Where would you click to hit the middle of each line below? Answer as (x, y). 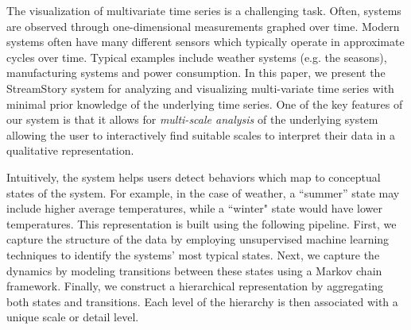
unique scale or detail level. (73, 317)
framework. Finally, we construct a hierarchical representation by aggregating (195, 286)
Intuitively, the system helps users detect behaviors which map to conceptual (194, 177)
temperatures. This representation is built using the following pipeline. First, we (202, 223)
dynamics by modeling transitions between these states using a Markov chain (194, 270)
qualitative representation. (70, 150)
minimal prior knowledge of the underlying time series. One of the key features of (205, 104)
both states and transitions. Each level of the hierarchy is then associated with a (202, 301)
